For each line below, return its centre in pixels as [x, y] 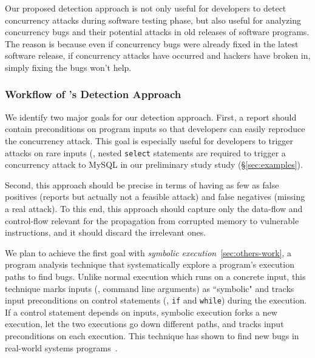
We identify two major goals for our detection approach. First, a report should [151, 117]
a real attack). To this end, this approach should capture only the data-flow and [154, 208]
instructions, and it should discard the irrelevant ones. [106, 232]
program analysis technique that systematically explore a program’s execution [150, 264]
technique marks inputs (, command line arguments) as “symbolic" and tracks [150, 288]
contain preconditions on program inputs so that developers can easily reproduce [155, 129]
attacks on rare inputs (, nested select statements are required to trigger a [145, 152]
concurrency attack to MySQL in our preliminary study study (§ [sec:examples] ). [154, 164]
